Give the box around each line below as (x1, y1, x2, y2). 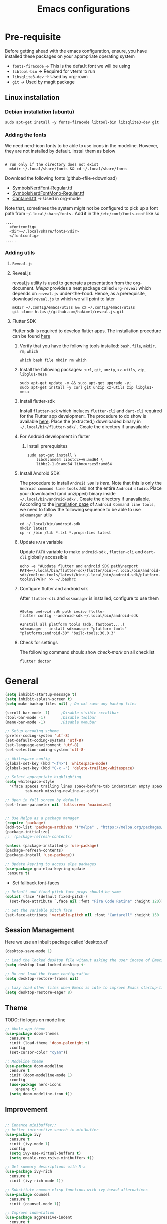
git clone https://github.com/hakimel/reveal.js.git (12, 309, 124, 315)
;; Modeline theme (5, 1059, 43, 1064)
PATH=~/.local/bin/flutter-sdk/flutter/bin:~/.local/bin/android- (19, 568, 161, 573)
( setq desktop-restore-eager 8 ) (5, 990, 72, 995)
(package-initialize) (5, 830, 50, 835)
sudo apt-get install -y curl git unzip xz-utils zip (19, 385, 134, 390)
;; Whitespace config (5, 756, 50, 761)
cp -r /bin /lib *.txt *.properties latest (19, 530, 112, 535)
